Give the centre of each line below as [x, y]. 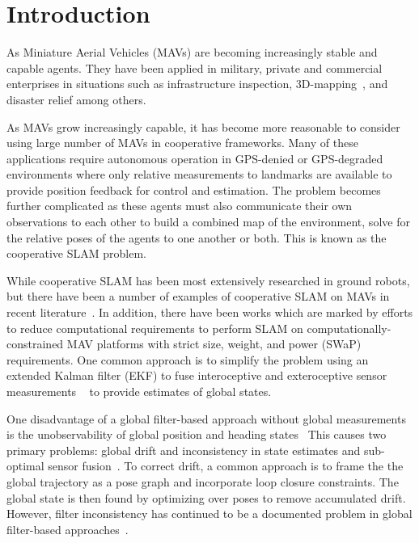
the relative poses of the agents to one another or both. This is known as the [197, 237]
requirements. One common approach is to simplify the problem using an [188, 359]
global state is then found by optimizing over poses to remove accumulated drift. [206, 497]
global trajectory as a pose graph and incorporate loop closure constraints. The [203, 481]
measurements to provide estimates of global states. [139, 391]
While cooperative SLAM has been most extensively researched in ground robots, [208, 280]
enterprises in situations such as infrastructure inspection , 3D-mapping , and [197, 84]
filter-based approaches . [68, 529]
